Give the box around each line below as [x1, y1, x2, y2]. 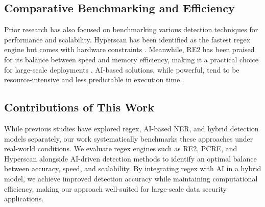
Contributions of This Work [4, 99, 155, 115]
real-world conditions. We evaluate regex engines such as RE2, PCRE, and [4, 143, 237, 154]
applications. [4, 193, 44, 204]
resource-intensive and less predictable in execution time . [4, 74, 184, 85]
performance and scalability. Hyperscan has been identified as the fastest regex [4, 34, 251, 44]
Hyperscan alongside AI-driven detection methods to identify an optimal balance [4, 153, 257, 164]
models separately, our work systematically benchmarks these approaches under [4, 133, 253, 144]
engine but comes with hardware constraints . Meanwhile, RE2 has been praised [4, 44, 255, 55]
